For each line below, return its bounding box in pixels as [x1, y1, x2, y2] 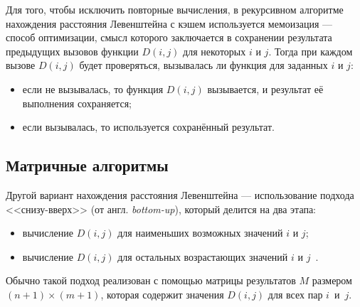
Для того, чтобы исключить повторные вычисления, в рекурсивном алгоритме [6, 2, 344, 16]
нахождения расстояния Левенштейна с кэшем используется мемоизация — [6, 16, 333, 31]
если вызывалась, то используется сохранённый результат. [22, 119, 275, 134]
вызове [6, 58, 36, 72]
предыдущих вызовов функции [6, 43, 139, 58]
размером [312, 273, 352, 288]
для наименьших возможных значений [117, 225, 283, 240]
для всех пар [268, 286, 323, 301]
